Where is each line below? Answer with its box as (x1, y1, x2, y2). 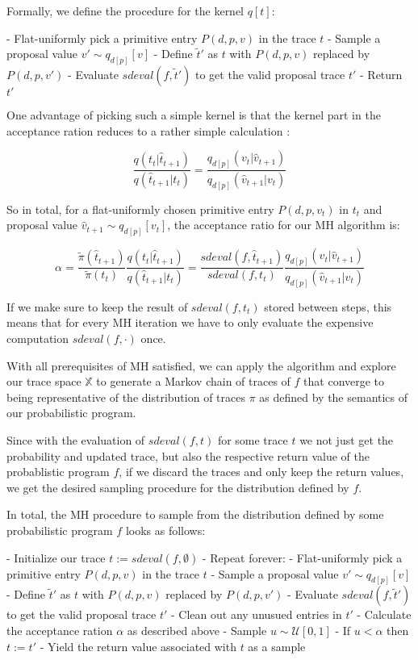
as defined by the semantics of (259, 388, 408, 405)
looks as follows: (125, 522, 206, 538)
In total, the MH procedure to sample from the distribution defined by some (6, 506, 384, 523)
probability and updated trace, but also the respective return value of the (6, 447, 370, 464)
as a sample (248, 637, 306, 654)
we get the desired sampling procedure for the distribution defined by (6, 478, 349, 495)
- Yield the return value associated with (40, 637, 236, 654)
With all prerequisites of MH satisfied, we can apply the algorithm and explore (6, 357, 396, 374)
